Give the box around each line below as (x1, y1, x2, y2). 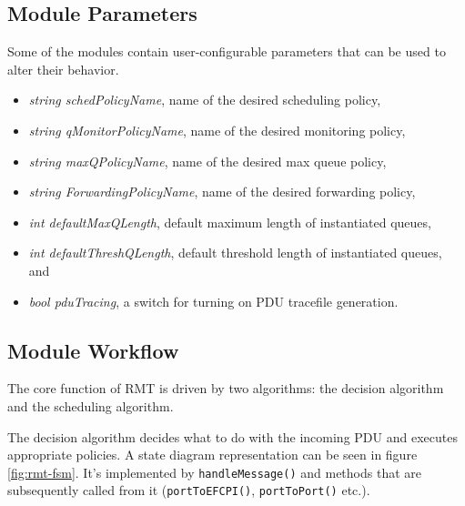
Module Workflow (7, 336, 179, 364)
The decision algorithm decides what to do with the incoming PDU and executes (7, 427, 458, 446)
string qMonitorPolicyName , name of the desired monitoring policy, (28, 120, 406, 139)
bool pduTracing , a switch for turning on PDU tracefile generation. (28, 291, 399, 310)
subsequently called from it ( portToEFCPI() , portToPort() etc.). (7, 481, 370, 500)
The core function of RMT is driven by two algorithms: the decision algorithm (7, 379, 444, 398)
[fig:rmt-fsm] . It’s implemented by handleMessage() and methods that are (7, 462, 421, 481)
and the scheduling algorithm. (7, 396, 174, 415)
